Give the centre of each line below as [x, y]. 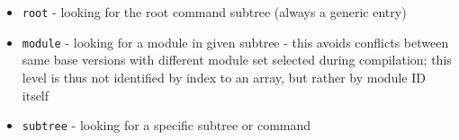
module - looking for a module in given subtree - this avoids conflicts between [235, 42]
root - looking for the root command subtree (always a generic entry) [214, 12]
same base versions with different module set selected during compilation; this [237, 60]
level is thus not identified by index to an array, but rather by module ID [224, 77]
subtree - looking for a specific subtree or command [166, 125]
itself [36, 95]
